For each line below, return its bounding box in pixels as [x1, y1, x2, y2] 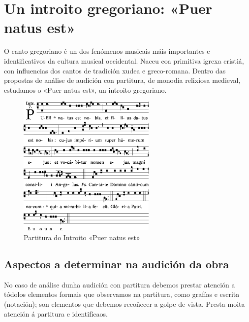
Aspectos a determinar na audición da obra [4, 256, 229, 272]
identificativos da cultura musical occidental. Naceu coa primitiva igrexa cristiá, [4, 55, 244, 66]
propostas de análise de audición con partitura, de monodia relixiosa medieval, [4, 75, 241, 85]
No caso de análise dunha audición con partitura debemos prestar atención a [4, 279, 235, 289]
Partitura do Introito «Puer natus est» [24, 232, 140, 243]
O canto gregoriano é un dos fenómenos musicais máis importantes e [4, 46, 210, 56]
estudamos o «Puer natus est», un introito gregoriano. [4, 84, 167, 95]
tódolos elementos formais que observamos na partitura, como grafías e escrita [4, 289, 240, 299]
